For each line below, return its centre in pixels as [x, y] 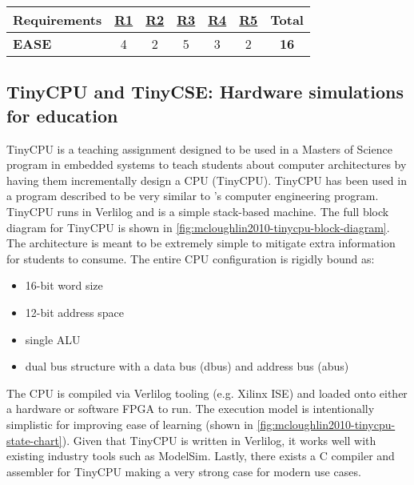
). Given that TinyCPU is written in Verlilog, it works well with [219, 440]
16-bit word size [64, 285]
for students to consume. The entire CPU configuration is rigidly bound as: [191, 258]
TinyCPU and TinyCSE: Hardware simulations [205, 92]
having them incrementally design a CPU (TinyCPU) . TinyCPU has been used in [207, 180]
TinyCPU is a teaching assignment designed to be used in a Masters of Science [199, 148]
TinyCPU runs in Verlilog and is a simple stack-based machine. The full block [198, 211]
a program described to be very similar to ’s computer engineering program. [193, 196]
